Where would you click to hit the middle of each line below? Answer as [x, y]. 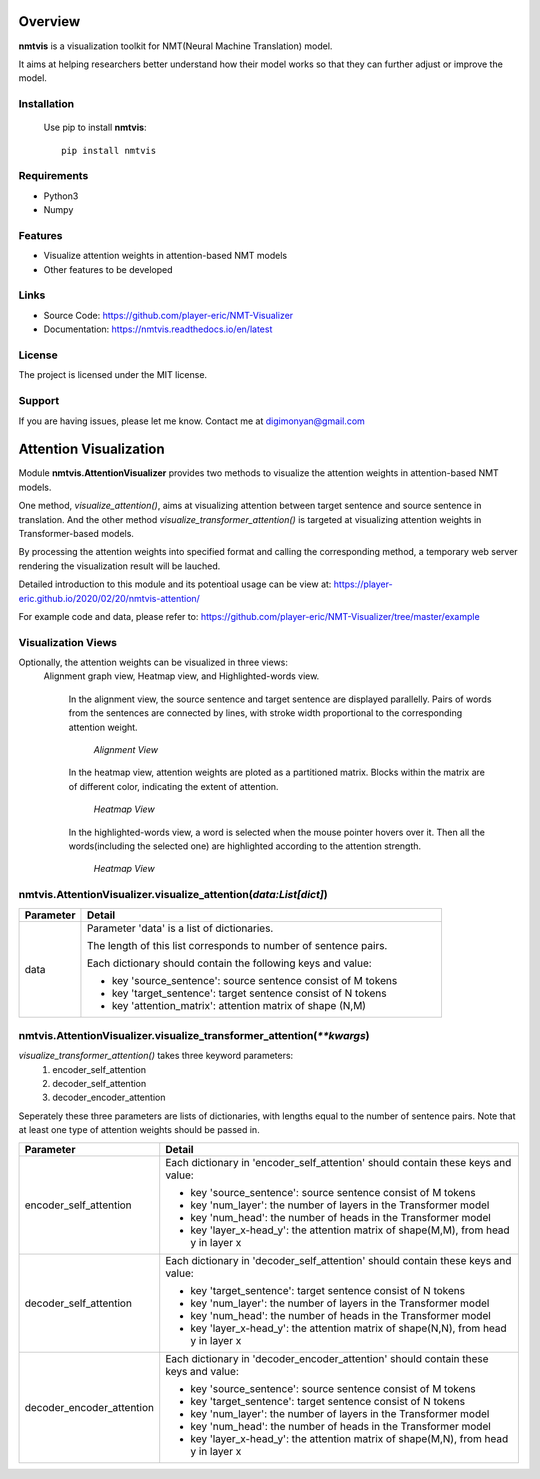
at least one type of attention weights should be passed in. [139, 1130]
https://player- [363, 584]
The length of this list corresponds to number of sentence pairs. [237, 945]
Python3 [61, 196]
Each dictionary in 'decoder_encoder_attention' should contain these [327, 1358]
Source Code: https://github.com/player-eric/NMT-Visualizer [168, 315]
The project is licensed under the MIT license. [113, 375]
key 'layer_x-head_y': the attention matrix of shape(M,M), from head [350, 1230]
